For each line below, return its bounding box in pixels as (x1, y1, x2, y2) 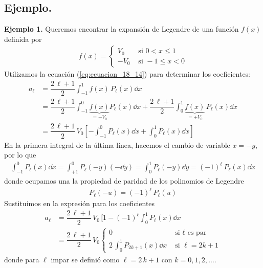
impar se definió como (51, 254, 120, 264)
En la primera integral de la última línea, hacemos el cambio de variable (4, 139, 230, 150)
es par (187, 229, 207, 237)
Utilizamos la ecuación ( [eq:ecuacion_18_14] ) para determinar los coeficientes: (4, 69, 251, 79)
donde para (4, 254, 39, 264)
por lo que (4, 149, 36, 160)
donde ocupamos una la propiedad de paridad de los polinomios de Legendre (4, 175, 244, 186)
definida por (4, 33, 42, 44)
